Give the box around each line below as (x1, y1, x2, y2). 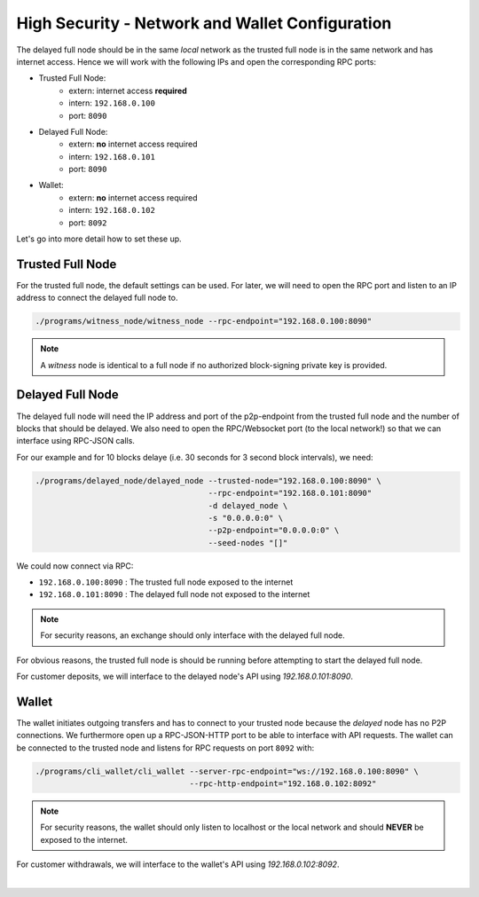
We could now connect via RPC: (16, 560, 134, 571)
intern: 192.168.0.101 (68, 151, 155, 161)
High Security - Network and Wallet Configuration (16, 13, 392, 33)
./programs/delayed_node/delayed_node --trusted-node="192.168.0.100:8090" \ (35, 476, 381, 485)
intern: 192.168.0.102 (68, 205, 155, 216)
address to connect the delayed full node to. (16, 293, 178, 303)
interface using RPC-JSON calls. (16, 436, 135, 446)
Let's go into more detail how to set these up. (16, 233, 182, 244)
